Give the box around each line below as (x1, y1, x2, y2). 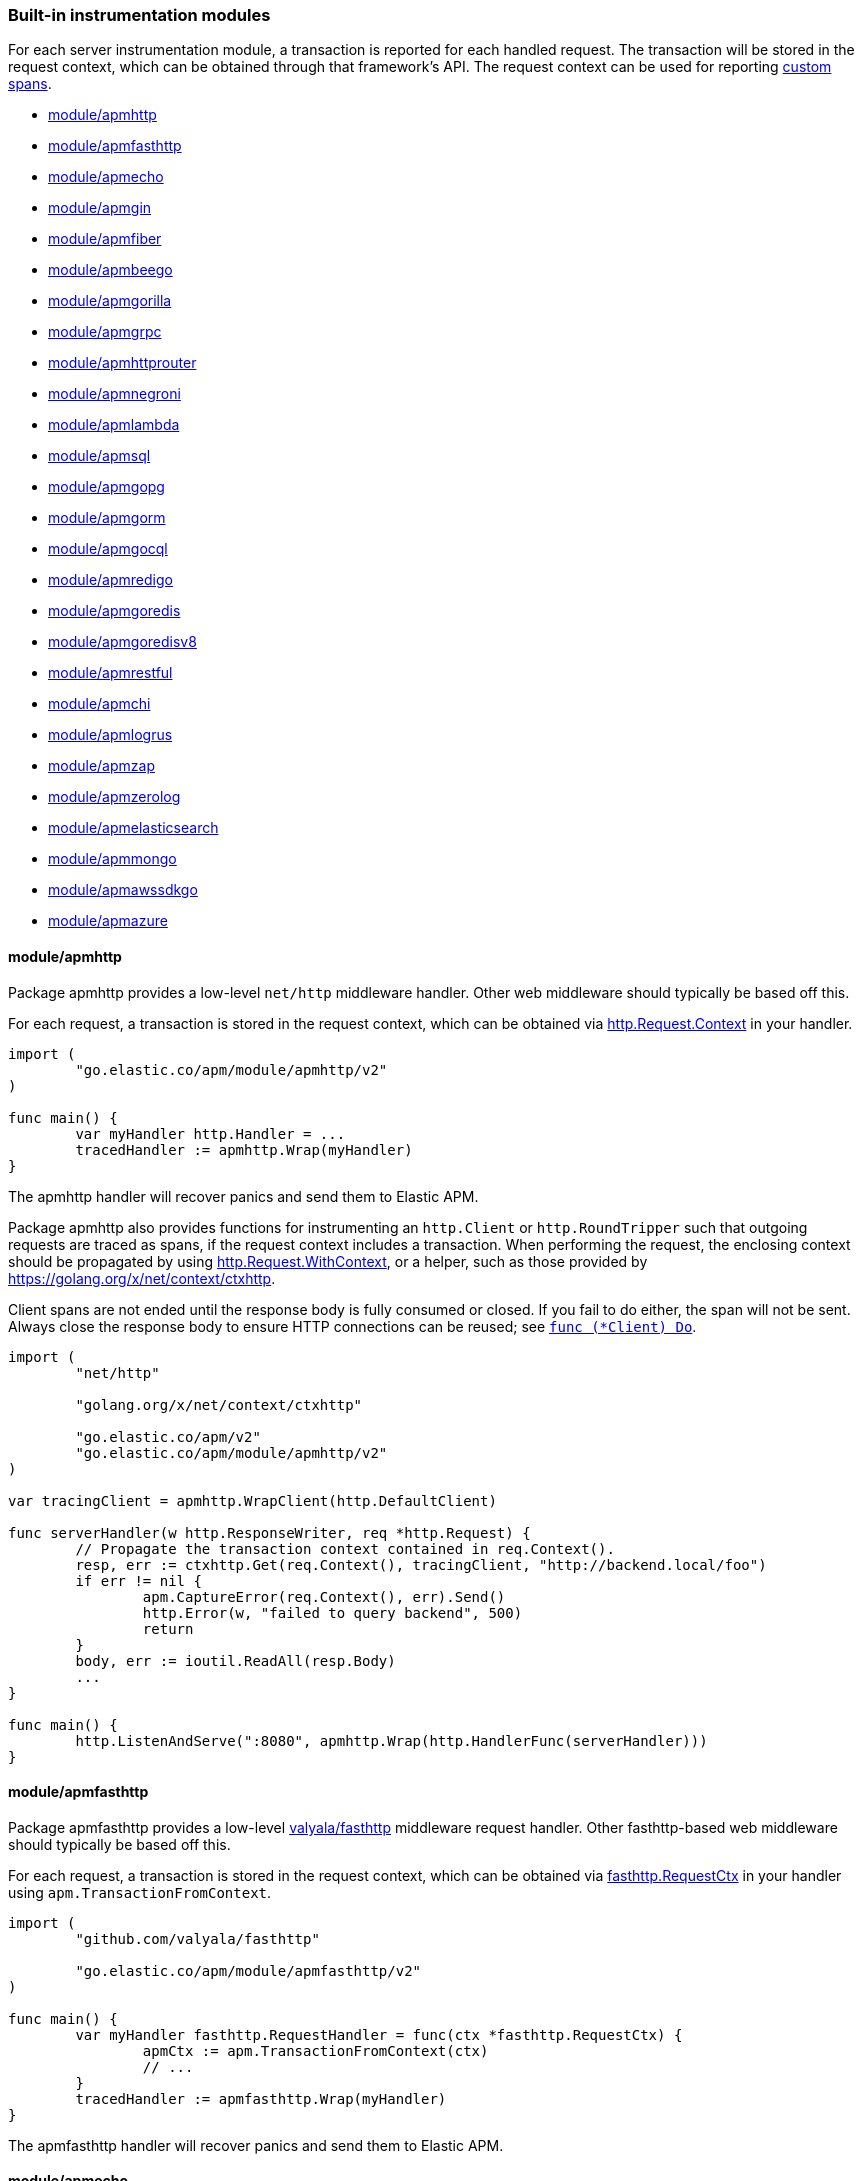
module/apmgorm (48, 509, 166, 527)
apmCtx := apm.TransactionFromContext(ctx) (142, 2042, 489, 2059)
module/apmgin (48, 199, 152, 217)
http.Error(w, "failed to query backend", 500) (142, 1604, 523, 1621)
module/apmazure (48, 912, 168, 930)
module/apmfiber (48, 230, 162, 248)
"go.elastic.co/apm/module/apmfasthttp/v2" (75, 1962, 422, 1979)
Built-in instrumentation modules (8, 5, 271, 25)
